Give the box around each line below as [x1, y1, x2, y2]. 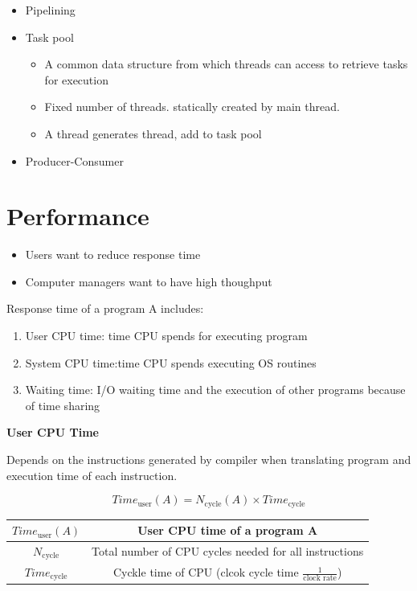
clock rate [303, 573, 337, 582]
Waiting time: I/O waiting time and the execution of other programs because [25, 381, 406, 398]
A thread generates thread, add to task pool [44, 125, 262, 142]
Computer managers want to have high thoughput [25, 273, 272, 289]
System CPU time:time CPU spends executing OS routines [25, 354, 317, 371]
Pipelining [25, 2, 76, 18]
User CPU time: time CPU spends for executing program [25, 327, 308, 344]
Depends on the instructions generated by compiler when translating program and [6, 451, 411, 468]
